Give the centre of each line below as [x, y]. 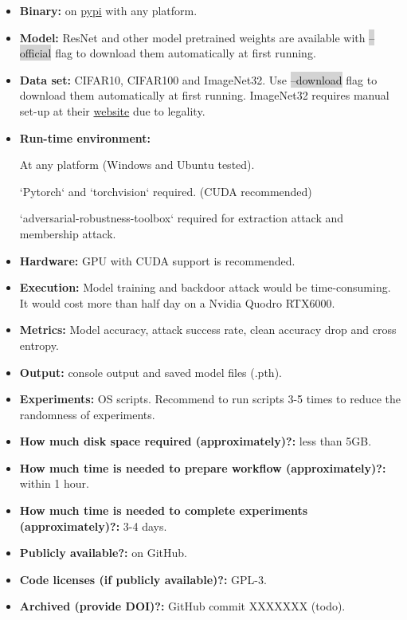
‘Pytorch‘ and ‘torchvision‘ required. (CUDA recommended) [166, 191]
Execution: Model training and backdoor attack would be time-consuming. [205, 287]
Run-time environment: [85, 137]
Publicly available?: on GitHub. [103, 553]
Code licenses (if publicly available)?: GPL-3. [143, 579]
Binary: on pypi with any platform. [108, 10]
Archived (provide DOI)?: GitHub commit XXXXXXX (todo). [182, 606]
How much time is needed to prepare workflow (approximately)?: [203, 467]
